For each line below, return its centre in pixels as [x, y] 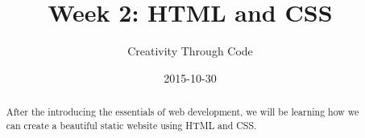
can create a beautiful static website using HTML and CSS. [131, 125]
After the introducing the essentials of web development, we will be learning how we [182, 112]
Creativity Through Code [190, 51]
